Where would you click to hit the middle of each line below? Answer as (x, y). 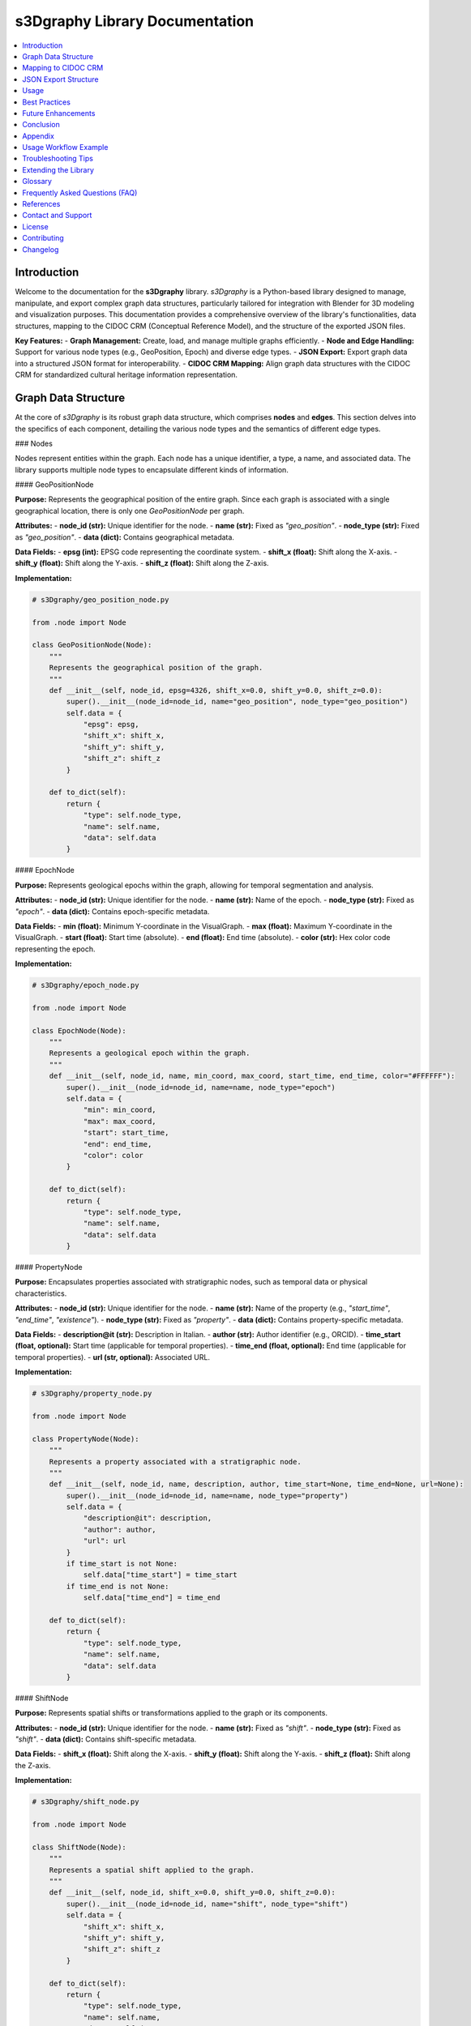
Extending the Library (58, 169)
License (35, 226)
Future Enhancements (59, 113)
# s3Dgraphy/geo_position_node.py (101, 599)
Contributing (43, 238)
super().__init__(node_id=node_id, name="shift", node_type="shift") (207, 1904)
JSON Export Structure (60, 79)
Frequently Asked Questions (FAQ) (80, 192)
